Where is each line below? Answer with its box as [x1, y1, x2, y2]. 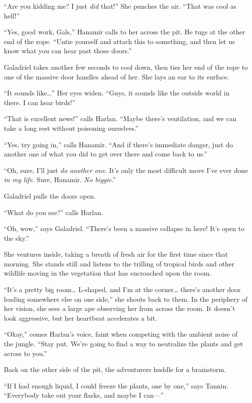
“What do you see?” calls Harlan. [4, 207, 103, 217]
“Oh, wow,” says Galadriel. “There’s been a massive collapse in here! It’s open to [4, 223, 245, 233]
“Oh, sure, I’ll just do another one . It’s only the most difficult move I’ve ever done [4, 165, 248, 175]
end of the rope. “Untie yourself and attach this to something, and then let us [4, 36, 235, 46]
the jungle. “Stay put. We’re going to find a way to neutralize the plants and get [4, 339, 243, 349]
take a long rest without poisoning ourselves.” [4, 123, 139, 133]
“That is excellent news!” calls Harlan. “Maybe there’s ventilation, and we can [4, 113, 236, 124]
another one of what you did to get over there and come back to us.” [4, 149, 207, 159]
